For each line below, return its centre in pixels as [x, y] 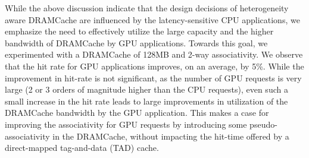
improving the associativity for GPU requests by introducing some [126, 124]
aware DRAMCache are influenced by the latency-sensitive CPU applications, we [152, 19]
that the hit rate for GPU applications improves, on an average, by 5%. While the [154, 66]
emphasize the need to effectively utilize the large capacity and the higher [139, 31]
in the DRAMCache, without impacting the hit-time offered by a [171, 136]
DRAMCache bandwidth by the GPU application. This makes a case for [137, 113]
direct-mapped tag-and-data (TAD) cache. [82, 148]
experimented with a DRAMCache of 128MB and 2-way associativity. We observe [154, 54]
